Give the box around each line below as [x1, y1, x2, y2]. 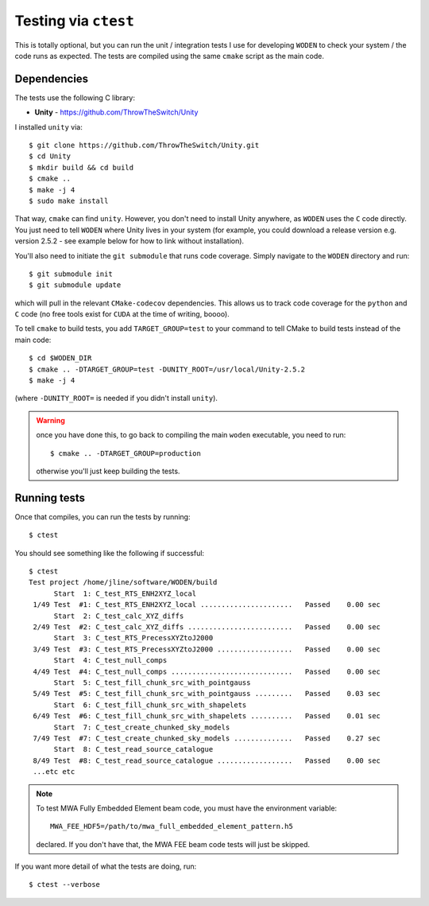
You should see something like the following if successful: [14, 548, 205, 558]
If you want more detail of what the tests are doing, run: [14, 861, 197, 871]
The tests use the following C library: [14, 92, 135, 103]
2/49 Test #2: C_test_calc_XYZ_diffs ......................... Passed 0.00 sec [33, 623, 381, 632]
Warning [36, 415, 65, 425]
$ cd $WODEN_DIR [29, 354, 92, 363]
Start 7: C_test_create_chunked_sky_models [53, 722, 230, 732]
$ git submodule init [29, 269, 113, 278]
